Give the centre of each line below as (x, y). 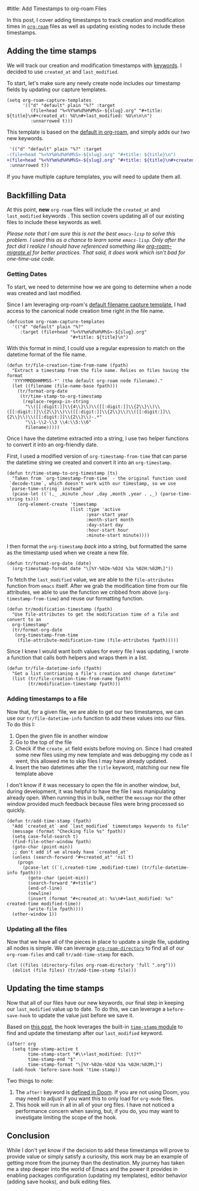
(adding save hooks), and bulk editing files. (59, 1182)
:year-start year (107, 515)
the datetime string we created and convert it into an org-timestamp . (89, 462)
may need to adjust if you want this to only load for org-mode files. (95, 1098)
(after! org (21, 1044)
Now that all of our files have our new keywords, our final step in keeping (96, 1002)
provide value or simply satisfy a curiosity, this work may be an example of (97, 1156)
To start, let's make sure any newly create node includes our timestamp (94, 83)
